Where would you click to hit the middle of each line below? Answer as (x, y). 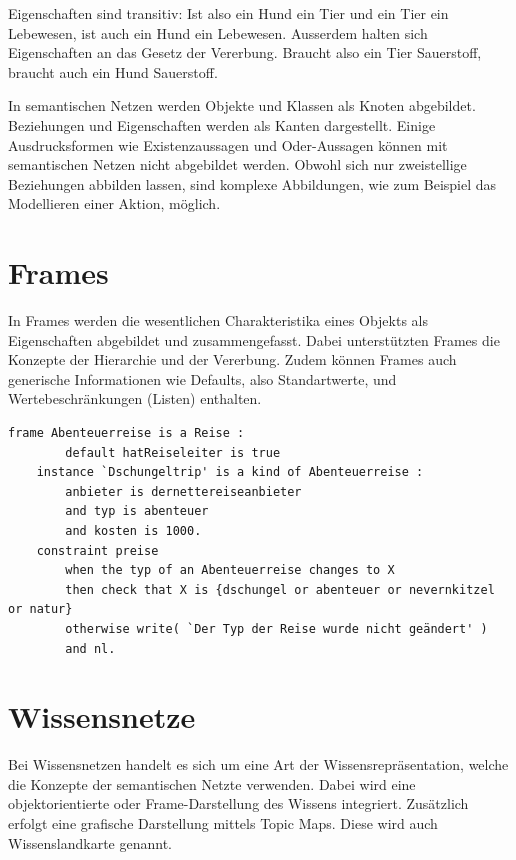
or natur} (40, 609)
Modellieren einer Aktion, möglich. (114, 203)
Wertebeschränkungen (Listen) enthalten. (135, 398)
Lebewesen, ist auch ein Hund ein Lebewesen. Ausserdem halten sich (218, 32)
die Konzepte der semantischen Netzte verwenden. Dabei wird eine (212, 783)
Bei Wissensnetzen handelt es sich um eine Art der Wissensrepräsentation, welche (258, 764)
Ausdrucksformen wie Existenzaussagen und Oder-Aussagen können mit (228, 144)
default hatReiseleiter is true (173, 452)
